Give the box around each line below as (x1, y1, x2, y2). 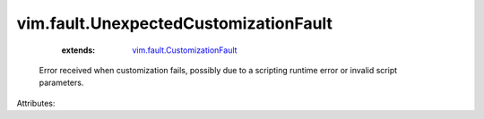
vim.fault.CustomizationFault (132, 45, 238, 55)
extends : (61, 45, 96, 55)
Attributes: (16, 98, 56, 108)
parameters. (39, 77, 84, 89)
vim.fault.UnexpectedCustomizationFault (16, 13, 333, 33)
